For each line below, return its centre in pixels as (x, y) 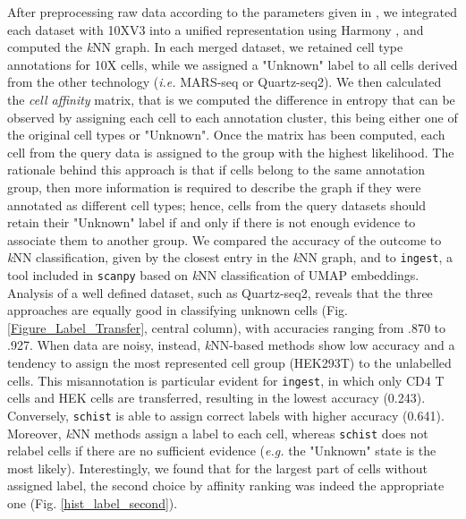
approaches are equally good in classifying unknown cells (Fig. (178, 310)
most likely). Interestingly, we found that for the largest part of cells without (217, 468)
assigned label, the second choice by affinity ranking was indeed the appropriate (226, 485)
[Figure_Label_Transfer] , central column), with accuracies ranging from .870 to (227, 327)
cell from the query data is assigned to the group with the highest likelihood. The (231, 152)
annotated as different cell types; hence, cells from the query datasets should (216, 204)
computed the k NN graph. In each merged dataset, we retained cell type (205, 47)
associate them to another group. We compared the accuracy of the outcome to (225, 239)
